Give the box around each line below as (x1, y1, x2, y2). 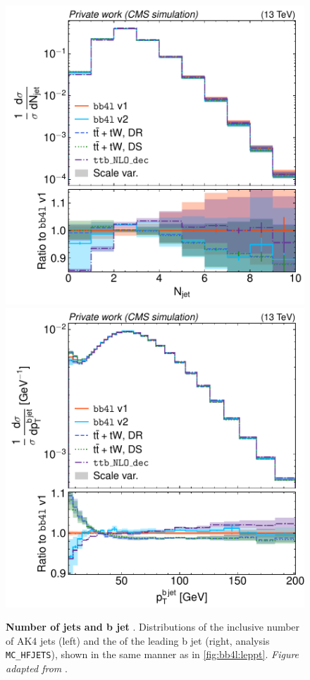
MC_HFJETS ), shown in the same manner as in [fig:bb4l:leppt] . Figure (6, 647, 299, 662)
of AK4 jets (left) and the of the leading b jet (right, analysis (6, 633, 270, 648)
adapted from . (6, 661, 68, 676)
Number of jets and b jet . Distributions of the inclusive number (6, 619, 300, 634)
